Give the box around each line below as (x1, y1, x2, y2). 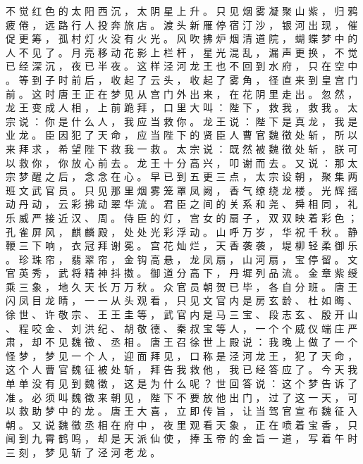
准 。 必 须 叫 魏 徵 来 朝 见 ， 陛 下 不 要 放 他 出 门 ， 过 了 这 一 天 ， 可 (6, 389, 358, 404)
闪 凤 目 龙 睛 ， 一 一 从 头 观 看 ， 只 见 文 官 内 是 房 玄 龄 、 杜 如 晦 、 (6, 293, 358, 308)
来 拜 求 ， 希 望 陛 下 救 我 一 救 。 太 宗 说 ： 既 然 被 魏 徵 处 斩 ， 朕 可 (6, 141, 358, 156)
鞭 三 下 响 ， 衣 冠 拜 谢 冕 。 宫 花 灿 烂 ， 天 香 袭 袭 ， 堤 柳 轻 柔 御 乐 (6, 238, 358, 253)
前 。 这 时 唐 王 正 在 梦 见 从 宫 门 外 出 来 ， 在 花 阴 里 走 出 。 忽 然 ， (6, 86, 358, 101)
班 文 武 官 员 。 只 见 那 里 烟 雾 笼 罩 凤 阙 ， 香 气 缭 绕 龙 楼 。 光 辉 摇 (6, 182, 358, 197)
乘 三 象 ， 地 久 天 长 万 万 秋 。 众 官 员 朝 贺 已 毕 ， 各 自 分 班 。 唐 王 (6, 279, 358, 294)
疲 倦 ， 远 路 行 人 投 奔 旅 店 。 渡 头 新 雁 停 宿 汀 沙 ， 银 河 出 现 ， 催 (6, 17, 358, 32)
